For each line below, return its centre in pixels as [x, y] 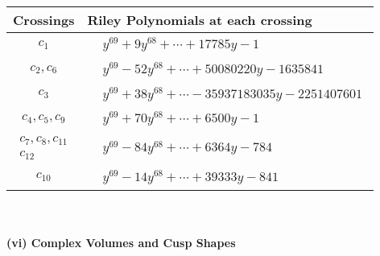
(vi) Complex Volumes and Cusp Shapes [121, 243]
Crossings [44, 20]
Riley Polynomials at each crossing [200, 20]
